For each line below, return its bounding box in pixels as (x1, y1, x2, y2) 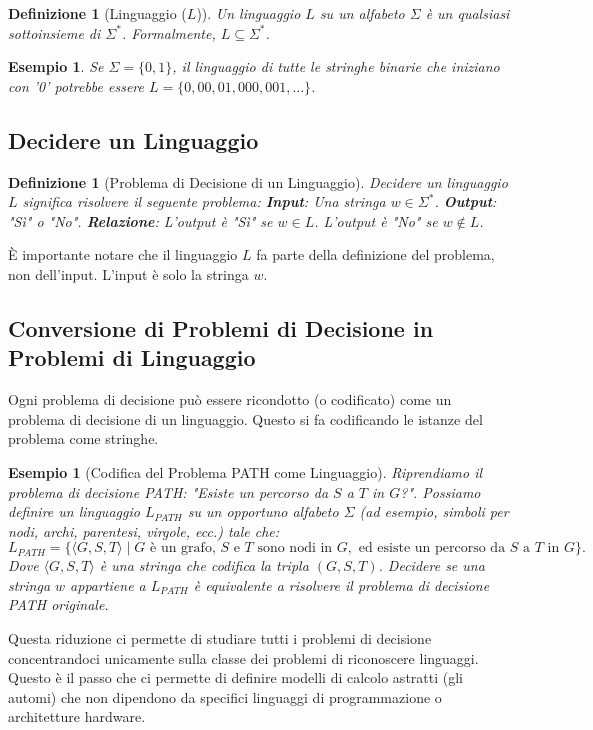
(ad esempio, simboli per (359, 501, 509, 522)
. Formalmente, (121, 22, 216, 43)
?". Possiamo (400, 481, 481, 502)
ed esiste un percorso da (358, 541, 506, 556)
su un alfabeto (319, 3, 405, 23)
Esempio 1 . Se (8, 56, 104, 77)
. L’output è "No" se (314, 210, 438, 231)
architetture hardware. (8, 706, 146, 727)
